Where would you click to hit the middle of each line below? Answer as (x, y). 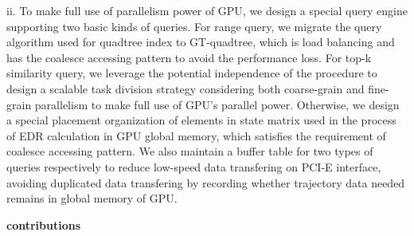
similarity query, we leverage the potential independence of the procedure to (192, 73)
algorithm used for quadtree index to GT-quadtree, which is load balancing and (201, 42)
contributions (44, 224)
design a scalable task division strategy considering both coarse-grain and (186, 88)
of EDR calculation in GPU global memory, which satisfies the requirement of (196, 135)
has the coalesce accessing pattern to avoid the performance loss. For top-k (189, 57)
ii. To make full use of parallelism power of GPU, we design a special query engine (207, 10)
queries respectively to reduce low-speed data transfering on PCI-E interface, (194, 166)
